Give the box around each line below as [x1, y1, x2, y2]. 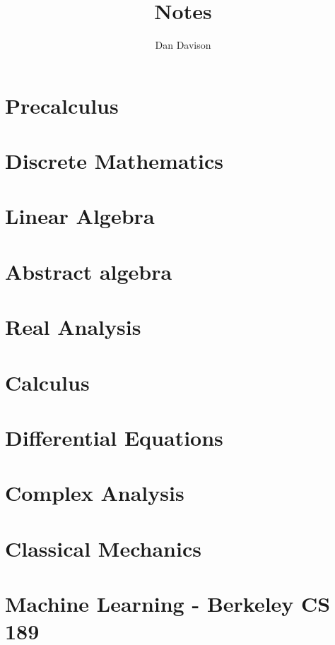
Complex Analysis [5, 478, 184, 507]
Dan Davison [155, 37, 211, 52]
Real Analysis [5, 312, 141, 341]
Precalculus [5, 90, 119, 119]
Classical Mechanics [5, 533, 201, 562]
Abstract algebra [5, 256, 172, 285]
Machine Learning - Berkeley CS [5, 589, 331, 618]
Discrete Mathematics [5, 146, 224, 175]
